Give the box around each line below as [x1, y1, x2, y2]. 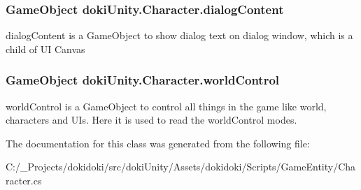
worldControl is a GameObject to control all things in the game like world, [6, 98, 327, 113]
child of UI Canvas [6, 41, 85, 56]
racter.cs [6, 173, 42, 187]
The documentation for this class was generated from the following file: [6, 136, 310, 150]
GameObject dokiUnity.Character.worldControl [6, 71, 280, 89]
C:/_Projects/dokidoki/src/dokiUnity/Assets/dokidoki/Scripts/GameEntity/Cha [6, 159, 356, 174]
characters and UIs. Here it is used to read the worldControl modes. [6, 112, 297, 127]
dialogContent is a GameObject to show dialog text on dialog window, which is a [6, 28, 353, 43]
